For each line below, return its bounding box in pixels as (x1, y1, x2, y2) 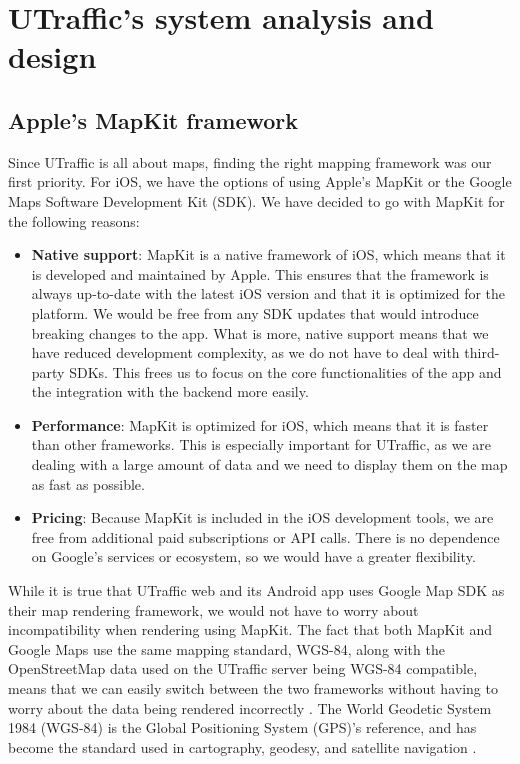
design (8, 36, 97, 77)
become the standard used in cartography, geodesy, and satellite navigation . (8, 736, 477, 757)
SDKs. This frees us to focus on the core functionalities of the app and (69, 361, 502, 382)
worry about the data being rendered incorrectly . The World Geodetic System (8, 697, 492, 718)
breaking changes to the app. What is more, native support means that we (31, 322, 489, 343)
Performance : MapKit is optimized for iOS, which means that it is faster (31, 414, 489, 435)
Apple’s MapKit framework (8, 104, 299, 135)
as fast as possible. (31, 473, 145, 494)
